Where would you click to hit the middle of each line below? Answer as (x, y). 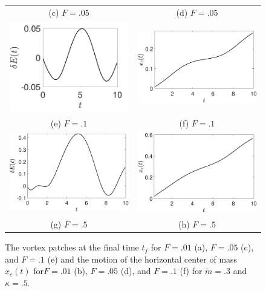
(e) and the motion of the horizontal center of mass (142, 259)
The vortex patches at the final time (72, 247)
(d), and (136, 271)
